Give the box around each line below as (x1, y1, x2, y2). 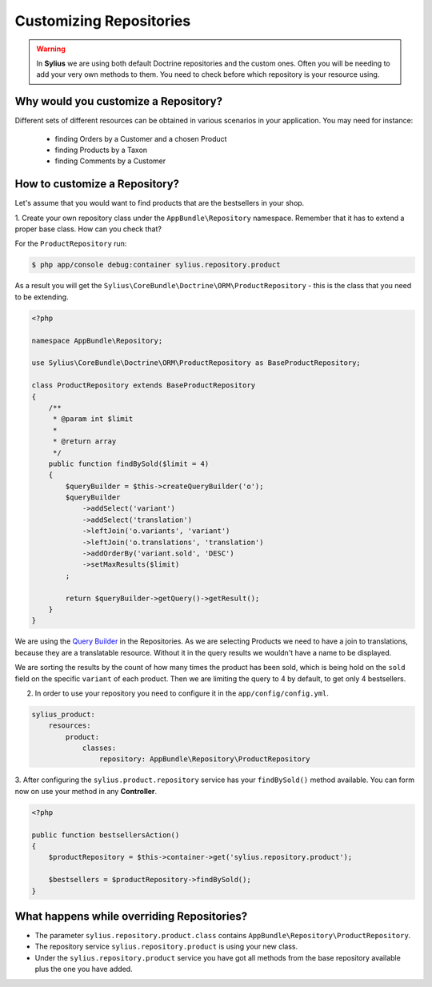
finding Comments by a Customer (54, 156, 166, 166)
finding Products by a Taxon (54, 145, 148, 155)
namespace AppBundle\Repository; (31, 336, 163, 345)
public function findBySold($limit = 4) (48, 459, 210, 468)
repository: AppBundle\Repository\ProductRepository (98, 755, 310, 764)
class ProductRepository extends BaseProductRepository (31, 381, 256, 390)
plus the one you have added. (34, 965, 133, 974)
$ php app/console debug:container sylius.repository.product (31, 260, 281, 270)
